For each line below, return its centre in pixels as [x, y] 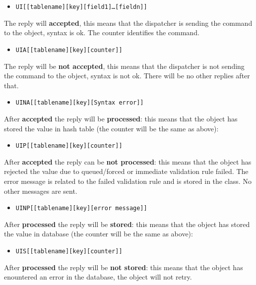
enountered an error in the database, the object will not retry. [98, 277]
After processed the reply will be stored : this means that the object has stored [127, 224]
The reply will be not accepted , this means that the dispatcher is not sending [124, 66]
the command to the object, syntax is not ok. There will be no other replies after [127, 76]
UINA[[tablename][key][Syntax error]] [80, 103]
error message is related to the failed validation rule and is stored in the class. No [128, 181]
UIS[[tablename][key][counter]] [69, 251]
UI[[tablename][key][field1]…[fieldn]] [81, 7]
